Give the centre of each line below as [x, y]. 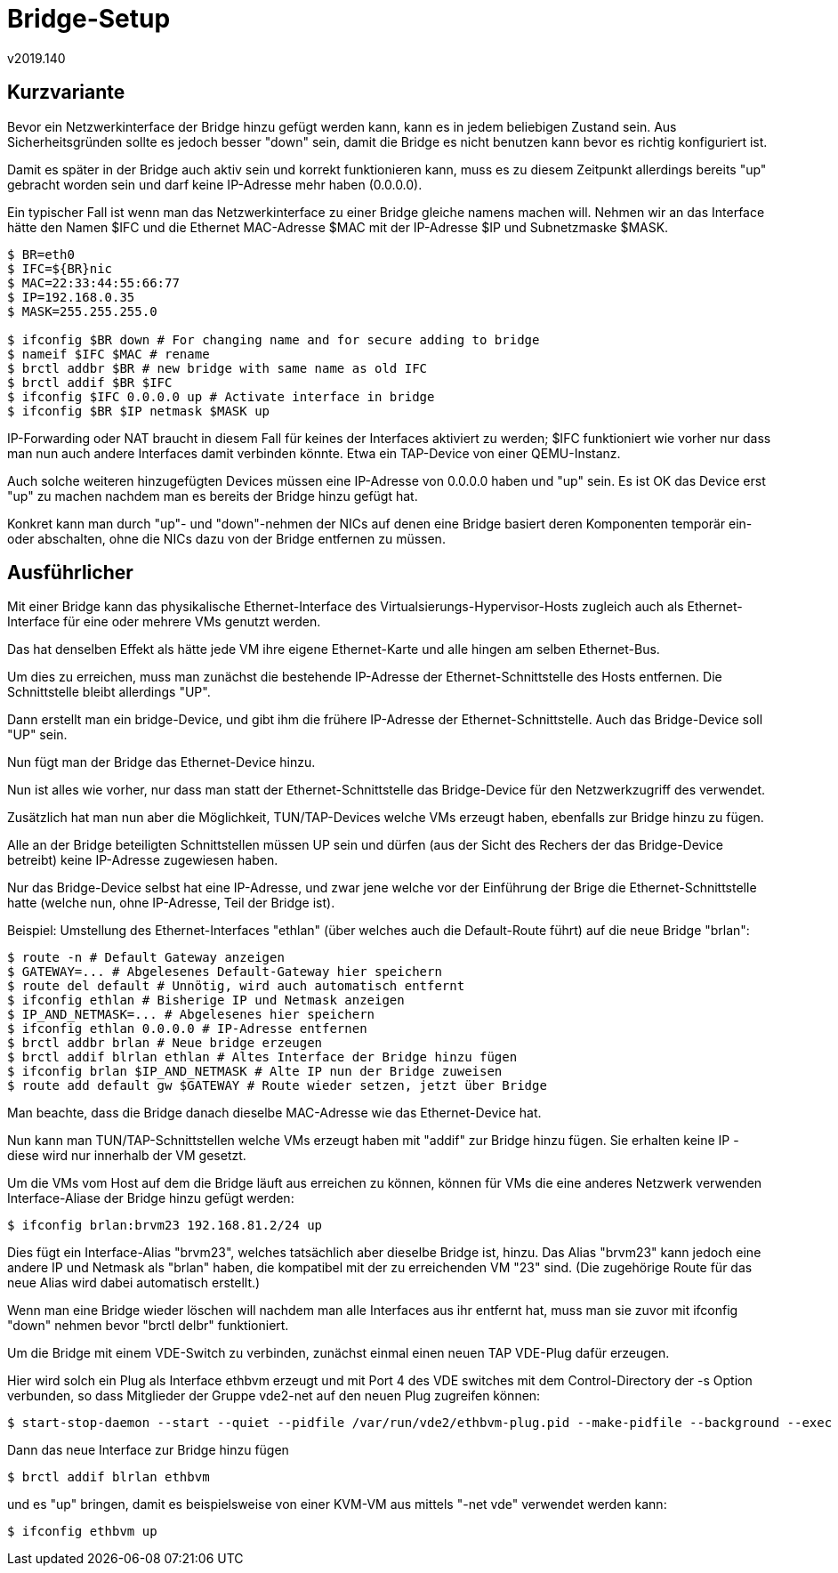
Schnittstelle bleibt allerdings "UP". [109, 692]
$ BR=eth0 [41, 254]
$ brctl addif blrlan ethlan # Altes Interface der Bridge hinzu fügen [262, 1057]
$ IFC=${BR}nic [60, 268]
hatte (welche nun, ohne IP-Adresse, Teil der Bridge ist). [171, 903]
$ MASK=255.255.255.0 [82, 311]
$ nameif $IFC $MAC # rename [109, 354]
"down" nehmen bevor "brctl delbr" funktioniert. [148, 1326]
